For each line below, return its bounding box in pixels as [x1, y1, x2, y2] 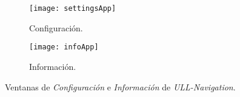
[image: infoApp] [29, 43, 99, 52]
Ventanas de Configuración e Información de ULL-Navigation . [5, 80, 236, 93]
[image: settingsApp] [29, 4, 116, 13]
